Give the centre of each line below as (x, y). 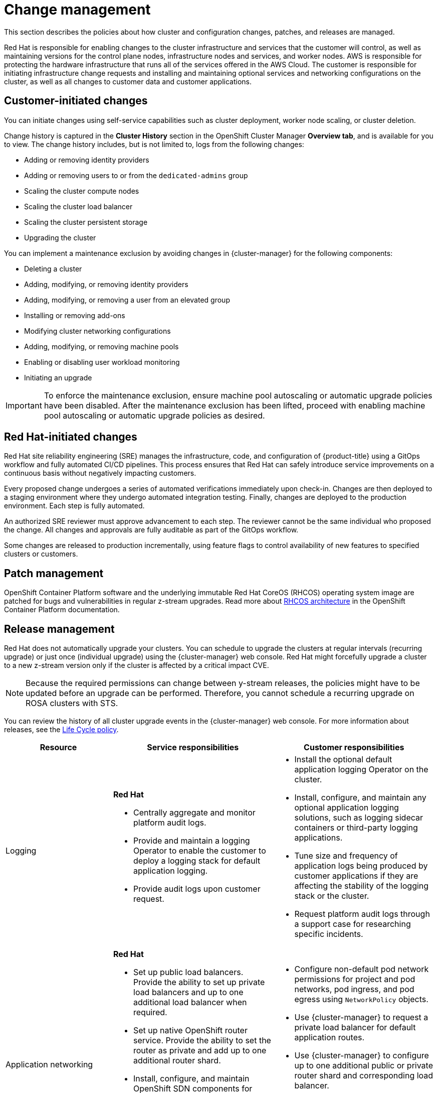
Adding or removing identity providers (87, 160)
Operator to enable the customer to (200, 851)
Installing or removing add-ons (75, 315)
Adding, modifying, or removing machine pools (101, 346)
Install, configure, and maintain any (360, 798)
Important (24, 405)
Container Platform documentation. (62, 610)
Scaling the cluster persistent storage (86, 222)
